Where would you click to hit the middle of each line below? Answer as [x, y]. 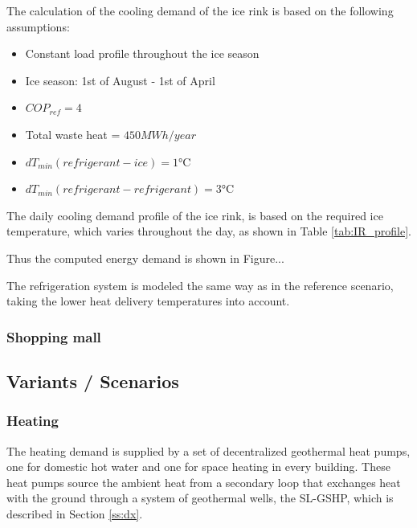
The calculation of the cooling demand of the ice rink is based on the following [200, 10]
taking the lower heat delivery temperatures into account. [148, 301]
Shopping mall [54, 336]
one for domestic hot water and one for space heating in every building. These [198, 467]
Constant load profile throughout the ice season [142, 53]
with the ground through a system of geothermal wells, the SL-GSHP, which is [200, 498]
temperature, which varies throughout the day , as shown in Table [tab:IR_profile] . [209, 231]
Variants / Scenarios [93, 381]
